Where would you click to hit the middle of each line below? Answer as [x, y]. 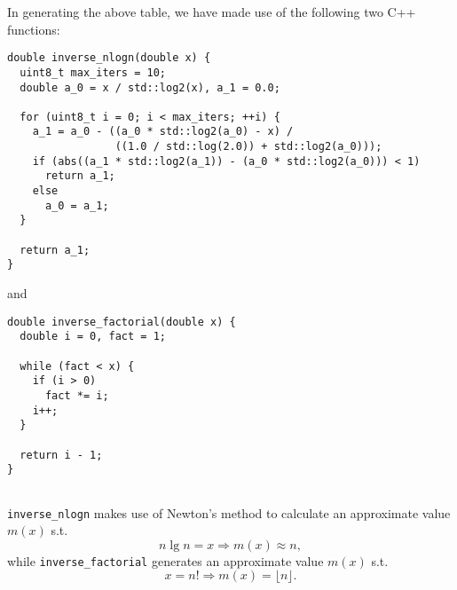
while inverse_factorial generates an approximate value [165, 560]
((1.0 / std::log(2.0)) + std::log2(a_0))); [248, 147]
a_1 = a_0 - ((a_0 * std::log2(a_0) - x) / [163, 132]
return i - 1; [61, 455]
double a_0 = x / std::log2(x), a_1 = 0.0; [150, 87]
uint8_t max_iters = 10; [93, 72]
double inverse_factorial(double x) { [122, 322]
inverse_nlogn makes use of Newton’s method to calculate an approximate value [229, 512]
